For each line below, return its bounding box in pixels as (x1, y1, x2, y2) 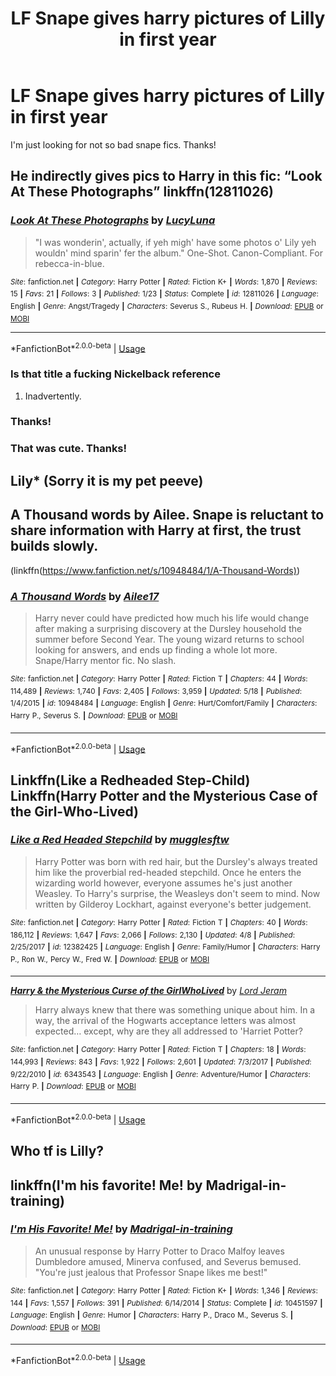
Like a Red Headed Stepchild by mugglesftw (10, 833, 230, 847)
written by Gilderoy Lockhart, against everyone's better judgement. (34, 898, 312, 910)
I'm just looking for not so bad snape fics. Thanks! (10, 138, 217, 151)
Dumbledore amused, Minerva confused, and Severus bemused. (34, 1255, 302, 1267)
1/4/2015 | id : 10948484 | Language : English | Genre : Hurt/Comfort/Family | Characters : (10, 698, 318, 709)
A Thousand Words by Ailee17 (10, 589, 160, 603)
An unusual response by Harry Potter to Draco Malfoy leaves (34, 1245, 285, 1257)
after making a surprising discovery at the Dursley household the (34, 622, 303, 634)
